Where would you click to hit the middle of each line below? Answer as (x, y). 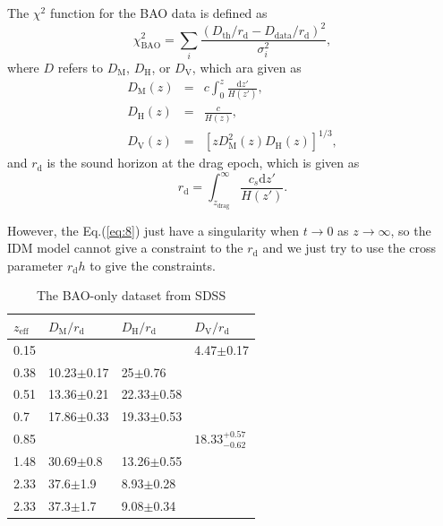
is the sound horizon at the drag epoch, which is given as (203, 163)
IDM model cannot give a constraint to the (125, 248)
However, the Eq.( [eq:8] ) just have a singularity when (153, 230)
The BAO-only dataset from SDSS (131, 295)
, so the (411, 230)
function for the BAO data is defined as (158, 13)
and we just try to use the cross (349, 248)
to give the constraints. (153, 265)
